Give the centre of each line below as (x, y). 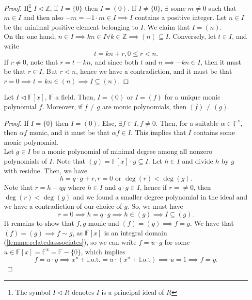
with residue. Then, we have (46, 170)
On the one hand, (30, 36)
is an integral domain (136, 232)
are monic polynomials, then (144, 106)
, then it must (221, 61)
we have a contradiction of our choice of (63, 206)
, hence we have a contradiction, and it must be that (154, 71)
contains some (214, 132)
